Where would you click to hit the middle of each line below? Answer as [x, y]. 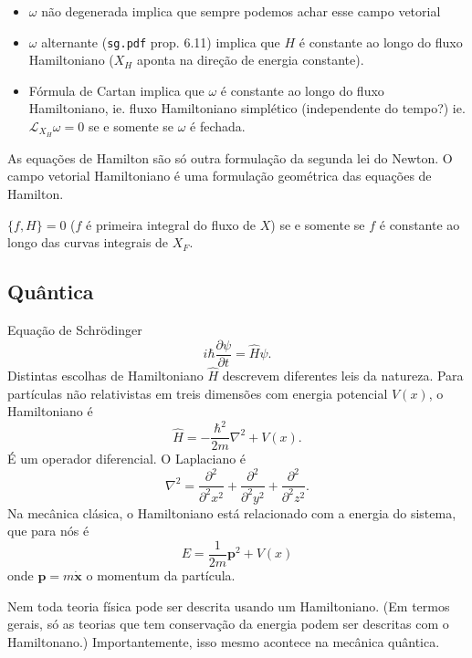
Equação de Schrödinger [75, 330]
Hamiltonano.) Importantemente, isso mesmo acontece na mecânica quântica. [224, 641]
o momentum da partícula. [161, 575]
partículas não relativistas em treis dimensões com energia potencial [198, 393]
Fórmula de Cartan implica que [116, 90]
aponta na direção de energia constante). [250, 60]
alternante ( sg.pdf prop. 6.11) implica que [161, 42]
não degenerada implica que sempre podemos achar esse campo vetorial [241, 11]
